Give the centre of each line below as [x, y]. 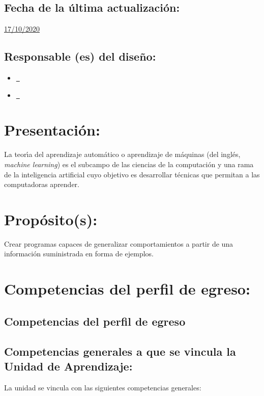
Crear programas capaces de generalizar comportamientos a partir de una [119, 243]
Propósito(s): [51, 219]
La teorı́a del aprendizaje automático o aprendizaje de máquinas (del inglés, [122, 154]
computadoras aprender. [42, 184]
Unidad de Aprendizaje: [68, 366]
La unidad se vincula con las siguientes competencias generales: [103, 387]
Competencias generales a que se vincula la [120, 351]
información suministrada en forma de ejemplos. [79, 254]
